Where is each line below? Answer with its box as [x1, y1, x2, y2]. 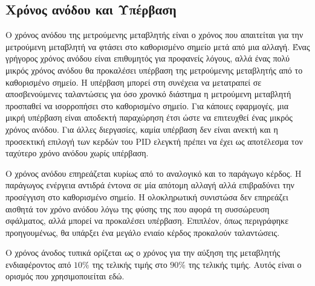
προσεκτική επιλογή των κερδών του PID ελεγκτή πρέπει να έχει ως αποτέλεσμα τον [5, 135, 303, 147]
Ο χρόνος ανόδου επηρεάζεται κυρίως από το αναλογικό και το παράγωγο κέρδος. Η [5, 167, 302, 179]
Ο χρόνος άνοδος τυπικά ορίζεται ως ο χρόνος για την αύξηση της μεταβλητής [5, 246, 281, 259]
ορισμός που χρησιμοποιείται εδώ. [5, 270, 125, 282]
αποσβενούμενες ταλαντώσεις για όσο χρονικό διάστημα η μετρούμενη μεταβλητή [5, 87, 291, 100]
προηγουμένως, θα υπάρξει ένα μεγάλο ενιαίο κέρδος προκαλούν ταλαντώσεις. [5, 226, 280, 238]
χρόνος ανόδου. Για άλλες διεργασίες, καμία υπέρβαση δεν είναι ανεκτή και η [5, 122, 278, 135]
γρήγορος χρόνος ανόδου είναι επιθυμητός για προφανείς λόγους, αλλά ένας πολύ [5, 52, 290, 65]
